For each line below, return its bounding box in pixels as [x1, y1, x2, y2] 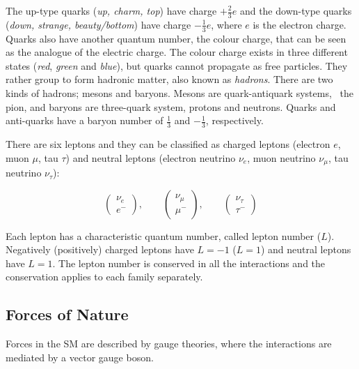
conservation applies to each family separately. [6, 269, 203, 284]
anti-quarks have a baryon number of [6, 113, 163, 128]
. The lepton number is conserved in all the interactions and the [52, 255, 326, 270]
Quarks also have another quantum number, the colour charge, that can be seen [6, 31, 346, 45]
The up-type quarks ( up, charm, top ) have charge [6, 3, 217, 17]
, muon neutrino [247, 150, 316, 165]
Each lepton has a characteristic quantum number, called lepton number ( [6, 228, 321, 243]
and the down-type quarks [239, 3, 352, 17]
